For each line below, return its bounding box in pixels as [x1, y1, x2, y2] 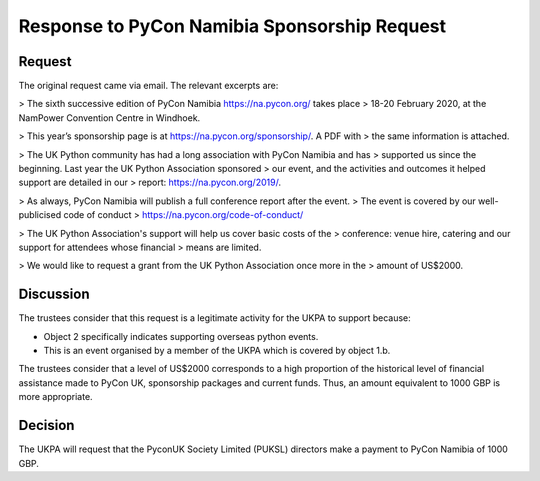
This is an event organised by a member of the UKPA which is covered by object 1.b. [43, 345, 391, 357]
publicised [18, 209, 62, 221]
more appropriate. [18, 391, 94, 403]
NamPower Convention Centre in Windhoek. [18, 111, 201, 124]
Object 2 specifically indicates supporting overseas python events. [43, 330, 319, 342]
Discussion [18, 286, 90, 303]
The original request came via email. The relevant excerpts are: [18, 80, 279, 92]
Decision [18, 417, 75, 434]
